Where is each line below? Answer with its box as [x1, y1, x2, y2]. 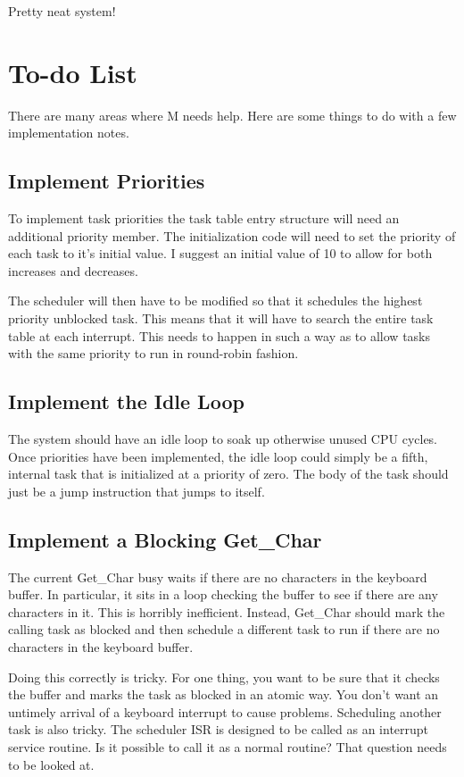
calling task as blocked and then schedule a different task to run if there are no [8, 620, 440, 639]
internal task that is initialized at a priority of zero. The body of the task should [8, 464, 449, 483]
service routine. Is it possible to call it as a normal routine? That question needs [8, 737, 447, 756]
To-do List [8, 54, 137, 90]
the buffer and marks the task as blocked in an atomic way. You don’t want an [8, 685, 439, 704]
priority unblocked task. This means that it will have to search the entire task [8, 309, 434, 328]
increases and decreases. [8, 261, 138, 280]
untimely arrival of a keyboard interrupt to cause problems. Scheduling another [8, 702, 442, 721]
